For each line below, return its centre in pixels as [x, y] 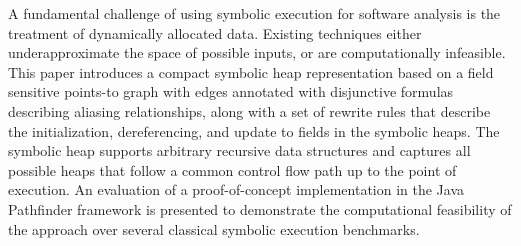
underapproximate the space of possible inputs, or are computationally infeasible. [257, 52]
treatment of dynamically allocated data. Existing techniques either [215, 32]
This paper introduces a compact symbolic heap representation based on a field [251, 71]
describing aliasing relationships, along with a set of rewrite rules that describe [249, 110]
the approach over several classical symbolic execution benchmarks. [214, 228]
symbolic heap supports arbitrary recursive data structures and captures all [239, 150]
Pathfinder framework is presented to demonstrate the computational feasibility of [260, 208]
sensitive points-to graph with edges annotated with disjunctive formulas [231, 91]
